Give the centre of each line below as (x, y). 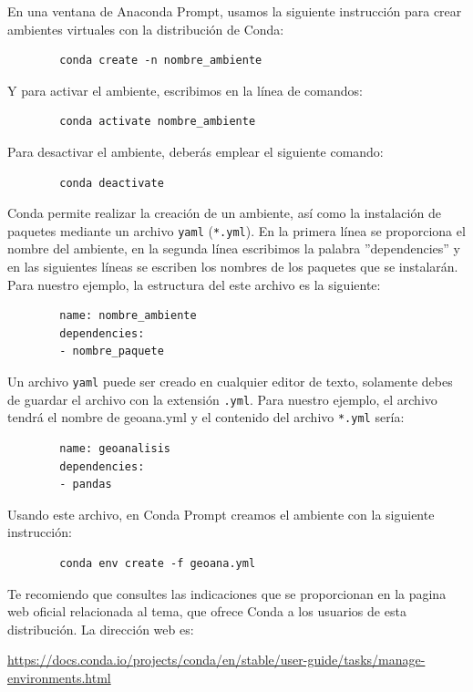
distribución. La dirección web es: (101, 629)
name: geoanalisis (115, 448)
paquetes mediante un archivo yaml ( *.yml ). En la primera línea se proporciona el (236, 230)
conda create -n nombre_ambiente (161, 61)
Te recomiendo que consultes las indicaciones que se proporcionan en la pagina (227, 593)
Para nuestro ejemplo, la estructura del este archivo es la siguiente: (194, 284)
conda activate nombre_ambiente (158, 122)
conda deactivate (112, 183)
